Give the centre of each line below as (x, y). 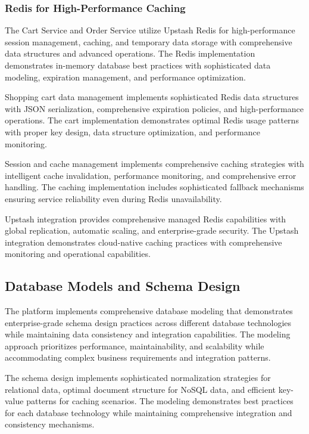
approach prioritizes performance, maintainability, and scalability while (135, 345)
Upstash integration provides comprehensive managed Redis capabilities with (146, 218)
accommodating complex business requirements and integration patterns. (138, 357)
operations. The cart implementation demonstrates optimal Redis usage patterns (152, 120)
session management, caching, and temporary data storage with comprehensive (149, 41)
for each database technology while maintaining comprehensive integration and (149, 412)
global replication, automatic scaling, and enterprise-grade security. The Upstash (152, 230)
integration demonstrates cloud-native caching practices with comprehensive (143, 242)
